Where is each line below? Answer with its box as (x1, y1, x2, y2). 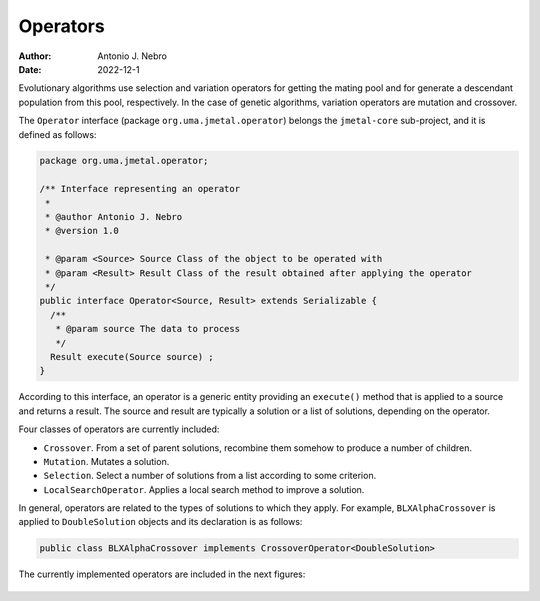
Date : (18, 63, 42, 75)
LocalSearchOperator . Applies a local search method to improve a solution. (43, 483, 365, 495)
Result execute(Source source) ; (50, 351, 214, 362)
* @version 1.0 (45, 225, 120, 237)
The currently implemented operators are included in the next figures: (18, 568, 306, 580)
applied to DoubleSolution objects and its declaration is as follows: (18, 516, 303, 528)
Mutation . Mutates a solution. (43, 455, 170, 467)
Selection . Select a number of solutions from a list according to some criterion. (43, 470, 377, 482)
